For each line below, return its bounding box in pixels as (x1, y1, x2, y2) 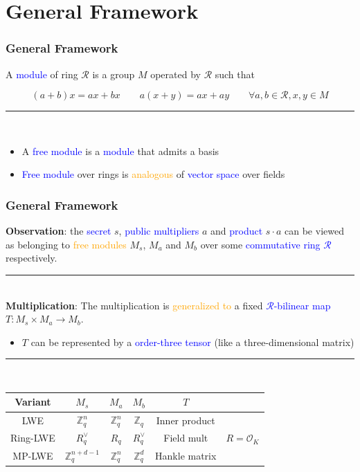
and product (210, 224, 263, 238)
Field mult (163, 430, 208, 445)
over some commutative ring (200, 237, 321, 251)
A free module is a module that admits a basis (21, 143, 219, 158)
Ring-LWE (10, 430, 55, 445)
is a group (92, 66, 135, 81)
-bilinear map (273, 298, 331, 312)
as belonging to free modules (6, 237, 127, 251)
